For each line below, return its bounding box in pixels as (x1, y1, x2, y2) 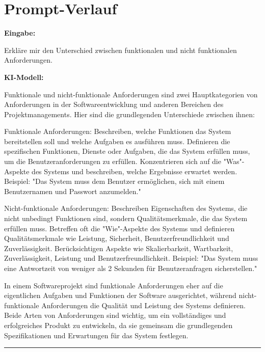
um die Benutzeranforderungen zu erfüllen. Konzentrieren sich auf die (4, 156, 221, 167)
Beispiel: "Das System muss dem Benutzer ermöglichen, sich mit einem (4, 176, 225, 186)
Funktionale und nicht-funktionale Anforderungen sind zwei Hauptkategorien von (4, 89, 258, 99)
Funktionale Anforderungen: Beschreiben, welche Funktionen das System (4, 126, 231, 137)
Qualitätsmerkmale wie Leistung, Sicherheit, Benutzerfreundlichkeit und (4, 233, 229, 243)
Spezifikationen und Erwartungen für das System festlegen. (4, 330, 189, 340)
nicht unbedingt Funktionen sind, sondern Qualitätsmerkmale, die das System (4, 213, 248, 224)
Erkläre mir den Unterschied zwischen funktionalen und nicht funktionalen (4, 44, 237, 55)
